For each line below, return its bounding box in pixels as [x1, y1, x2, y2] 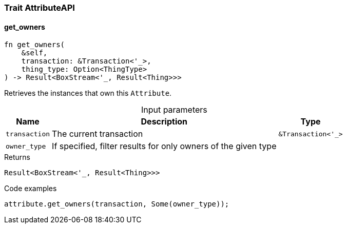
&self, [21, 49, 48, 57]
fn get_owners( [4, 40, 65, 49]
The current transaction [52, 129, 143, 139]
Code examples [4, 184, 57, 193]
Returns [4, 153, 30, 162]
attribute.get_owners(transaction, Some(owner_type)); [4, 200, 229, 209]
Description [141, 116, 187, 127]
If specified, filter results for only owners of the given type [52, 141, 277, 152]
